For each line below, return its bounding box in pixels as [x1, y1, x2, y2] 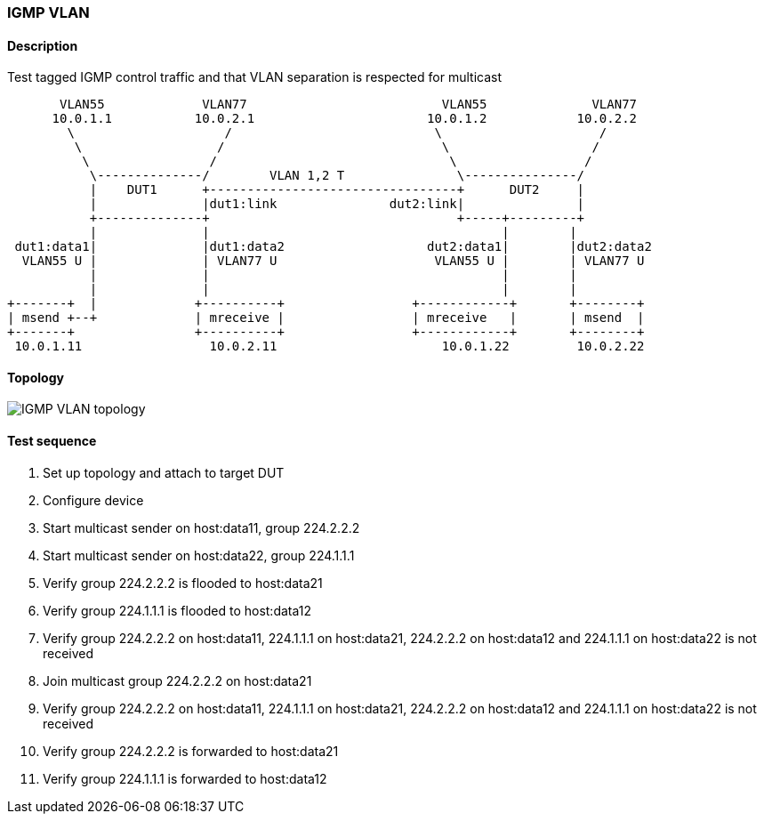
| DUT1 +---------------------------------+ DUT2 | [89, 182, 585, 197]
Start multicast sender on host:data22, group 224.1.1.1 [43, 547, 355, 563]
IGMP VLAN [7, 4, 90, 21]
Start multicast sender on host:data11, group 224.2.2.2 [43, 519, 360, 535]
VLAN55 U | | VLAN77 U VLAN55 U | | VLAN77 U [21, 254, 645, 269]
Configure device [43, 492, 144, 508]
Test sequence [7, 433, 97, 449]
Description [7, 37, 78, 53]
